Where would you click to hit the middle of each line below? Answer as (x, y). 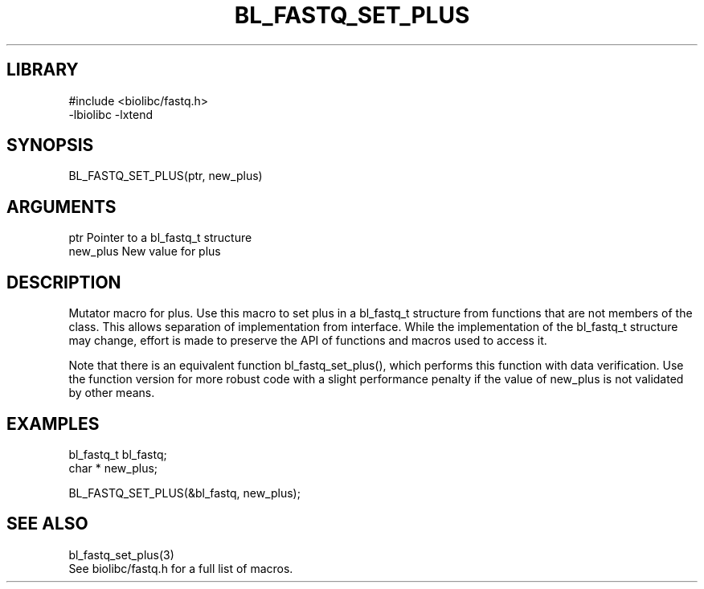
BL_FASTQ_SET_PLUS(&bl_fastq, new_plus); (184, 493)
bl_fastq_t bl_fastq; (118, 454)
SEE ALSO (47, 524)
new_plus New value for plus (145, 252)
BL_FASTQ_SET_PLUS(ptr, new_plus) (166, 176)
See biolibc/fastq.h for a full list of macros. (181, 568)
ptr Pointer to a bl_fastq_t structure (160, 238)
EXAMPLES (53, 423)
